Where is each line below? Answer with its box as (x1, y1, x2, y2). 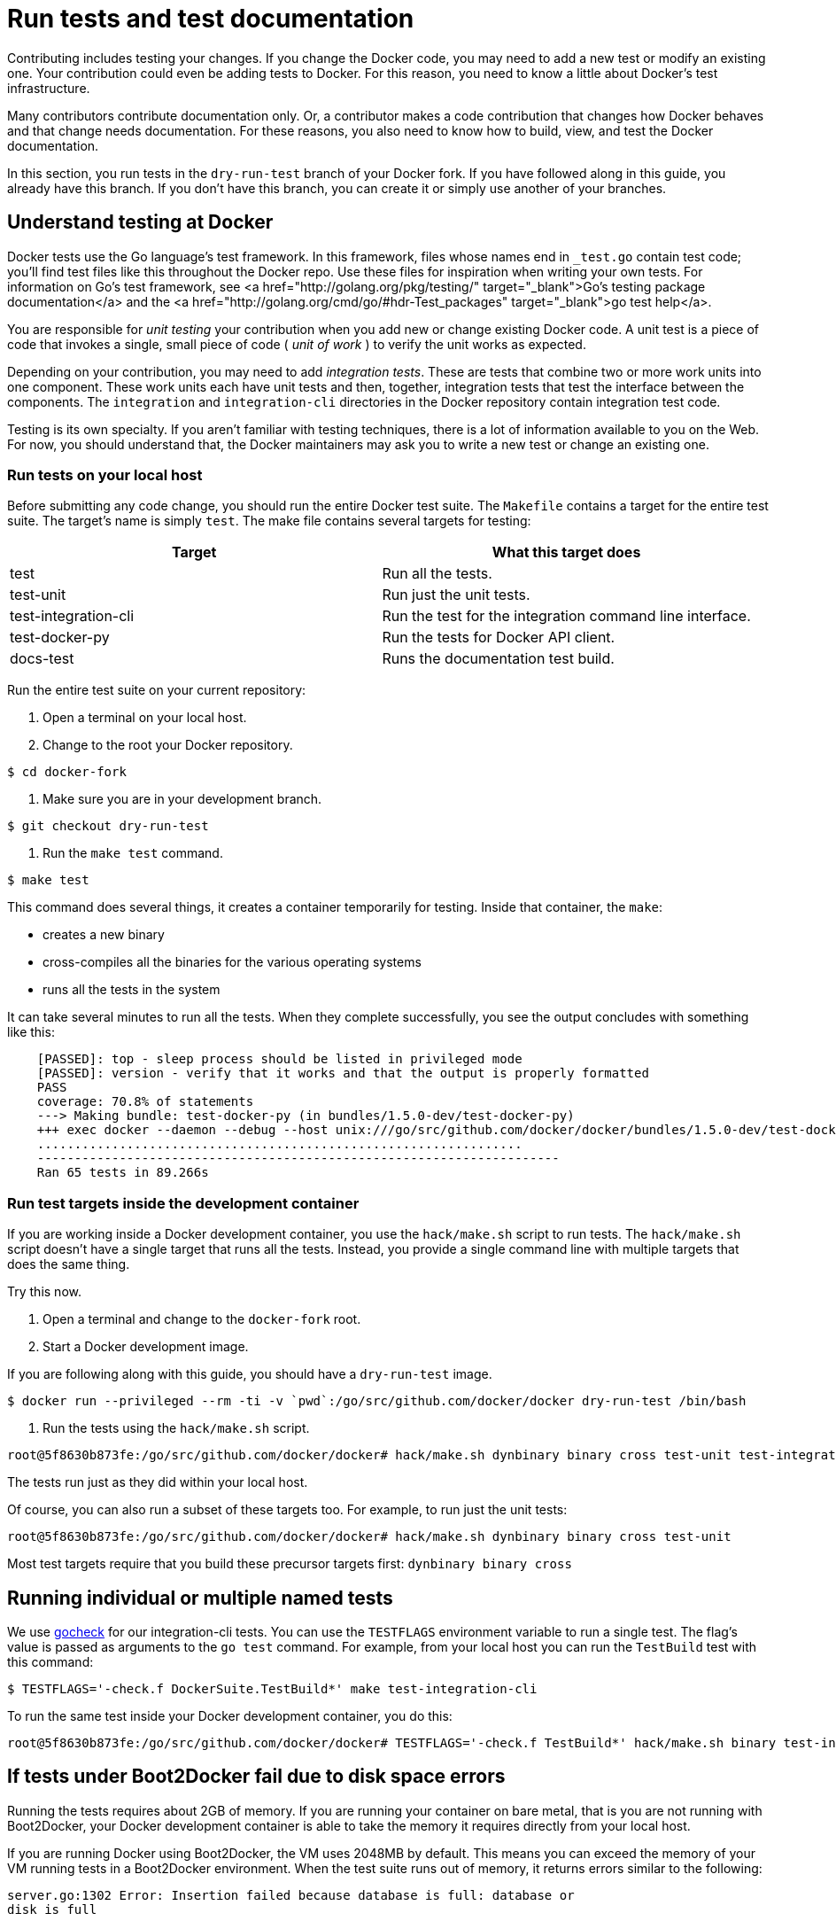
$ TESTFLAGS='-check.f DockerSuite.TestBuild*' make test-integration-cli (7, 1681, 538, 1696)
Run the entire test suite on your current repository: (7, 682, 306, 698)
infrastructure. (7, 80, 90, 96)
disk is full (7, 1902, 97, 1917)
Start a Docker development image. (43, 1339, 249, 1355)
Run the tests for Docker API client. (382, 628, 615, 647)
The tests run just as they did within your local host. (7, 1474, 308, 1490)
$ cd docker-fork (7, 765, 127, 780)
